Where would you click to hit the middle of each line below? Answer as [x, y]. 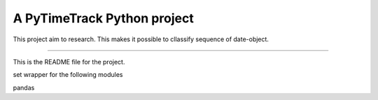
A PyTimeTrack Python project [103, 18]
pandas [24, 87]
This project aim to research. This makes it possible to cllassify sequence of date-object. [141, 39]
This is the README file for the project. [69, 62]
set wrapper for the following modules [68, 75]
